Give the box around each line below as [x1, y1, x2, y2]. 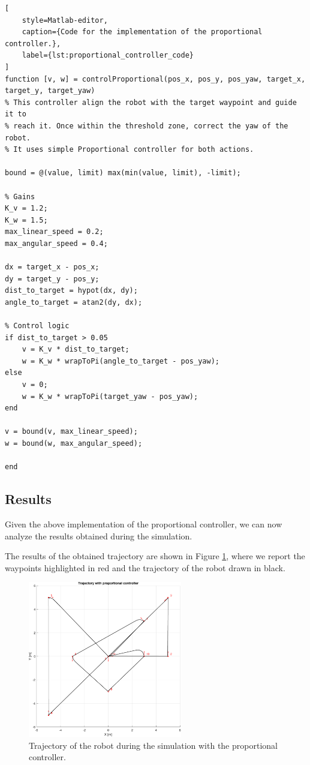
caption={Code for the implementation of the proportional [22, 28, 263, 37]
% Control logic [5, 322, 70, 331]
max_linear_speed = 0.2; [5, 227, 104, 236]
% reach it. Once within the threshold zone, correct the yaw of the [5, 121, 288, 130]
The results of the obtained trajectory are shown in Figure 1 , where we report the [5, 550, 305, 562]
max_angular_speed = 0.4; [5, 239, 108, 248]
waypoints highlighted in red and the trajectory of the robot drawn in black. [5, 561, 285, 574]
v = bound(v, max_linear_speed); [5, 427, 138, 436]
